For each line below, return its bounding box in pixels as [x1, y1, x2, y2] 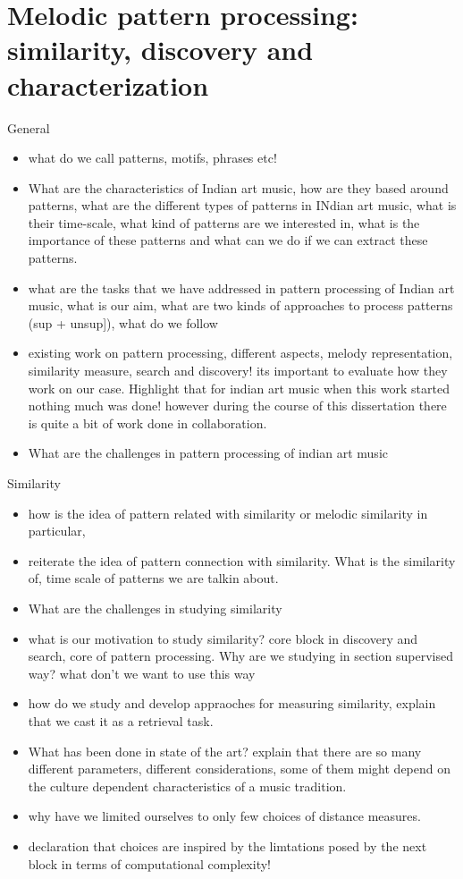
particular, [28, 521, 86, 540]
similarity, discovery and [7, 31, 314, 68]
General [7, 118, 50, 137]
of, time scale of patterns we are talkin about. [28, 569, 279, 587]
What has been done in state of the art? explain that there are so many [28, 741, 422, 760]
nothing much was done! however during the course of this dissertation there [28, 396, 447, 415]
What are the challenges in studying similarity [28, 598, 282, 617]
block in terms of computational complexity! [28, 854, 271, 873]
